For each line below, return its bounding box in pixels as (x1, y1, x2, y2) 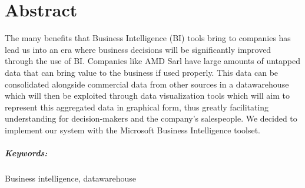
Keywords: (5, 147, 48, 159)
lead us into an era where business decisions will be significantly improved (5, 43, 271, 55)
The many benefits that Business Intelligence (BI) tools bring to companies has (5, 32, 291, 44)
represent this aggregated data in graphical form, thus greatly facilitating (5, 100, 269, 113)
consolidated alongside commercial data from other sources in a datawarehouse (5, 78, 289, 90)
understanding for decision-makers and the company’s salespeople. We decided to (5, 112, 297, 125)
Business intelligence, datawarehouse (5, 172, 136, 184)
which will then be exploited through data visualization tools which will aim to (5, 89, 290, 102)
